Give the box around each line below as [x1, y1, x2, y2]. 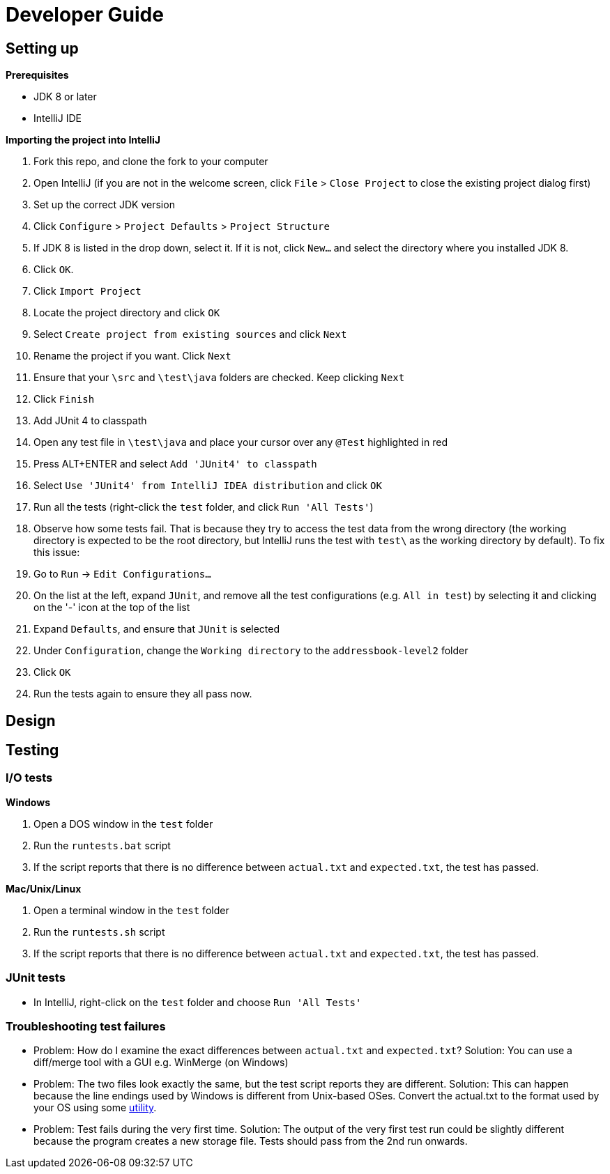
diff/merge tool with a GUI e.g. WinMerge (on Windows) [33, 1056, 289, 1069]
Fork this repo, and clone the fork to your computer [33, 155, 268, 168]
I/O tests [6, 771, 53, 785]
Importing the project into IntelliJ [6, 134, 160, 146]
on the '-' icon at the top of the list [33, 601, 190, 614]
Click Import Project [33, 285, 142, 298]
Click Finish [33, 393, 95, 406]
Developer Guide [6, 3, 164, 26]
